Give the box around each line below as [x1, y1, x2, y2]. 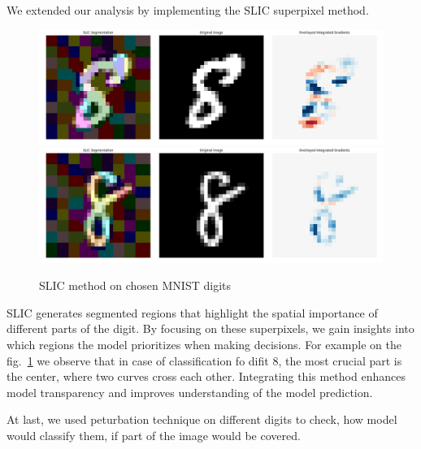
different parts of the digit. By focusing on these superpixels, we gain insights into [7, 320, 414, 337]
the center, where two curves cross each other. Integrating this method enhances [7, 368, 406, 385]
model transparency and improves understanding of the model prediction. [7, 383, 373, 400]
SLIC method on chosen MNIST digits [39, 277, 232, 294]
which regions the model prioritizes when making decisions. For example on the [7, 335, 401, 352]
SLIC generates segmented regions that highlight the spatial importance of [7, 304, 378, 321]
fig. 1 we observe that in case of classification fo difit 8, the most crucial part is [7, 352, 402, 369]
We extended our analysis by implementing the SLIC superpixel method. [7, 2, 369, 18]
